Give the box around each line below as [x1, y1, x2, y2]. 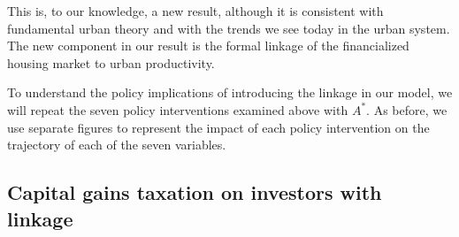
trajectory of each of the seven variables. [7, 135, 226, 154]
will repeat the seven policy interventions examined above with [7, 100, 348, 119]
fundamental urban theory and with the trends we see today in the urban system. [7, 19, 450, 37]
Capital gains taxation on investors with [7, 179, 382, 206]
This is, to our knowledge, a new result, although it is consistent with [7, 2, 384, 19]
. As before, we [366, 100, 448, 119]
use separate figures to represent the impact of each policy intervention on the [7, 118, 430, 136]
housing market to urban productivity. [7, 53, 215, 72]
